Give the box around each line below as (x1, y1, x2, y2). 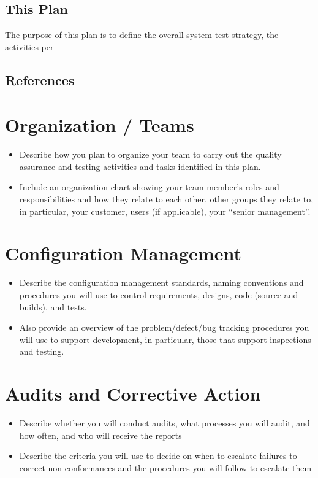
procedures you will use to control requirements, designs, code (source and (19, 288, 298, 301)
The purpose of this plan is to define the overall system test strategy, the (5, 28, 279, 41)
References (5, 70, 75, 89)
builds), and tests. (19, 300, 87, 313)
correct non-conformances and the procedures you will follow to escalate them (19, 461, 312, 474)
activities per (5, 40, 54, 53)
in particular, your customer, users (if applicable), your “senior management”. (19, 204, 311, 217)
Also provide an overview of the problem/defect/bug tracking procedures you (19, 321, 309, 334)
